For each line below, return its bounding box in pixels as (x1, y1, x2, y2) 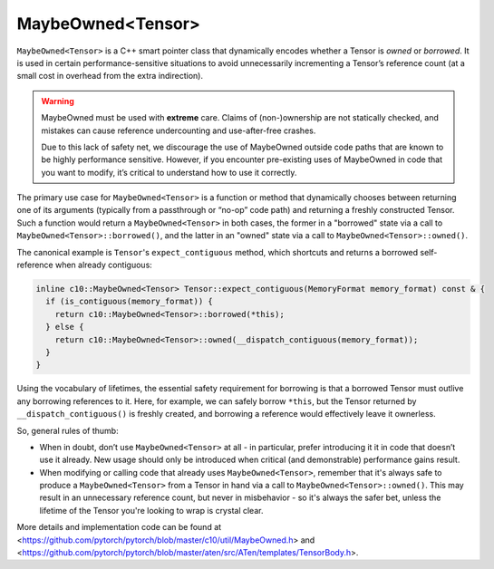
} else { (45, 322, 84, 333)
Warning (41, 95, 74, 106)
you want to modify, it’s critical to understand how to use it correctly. (41, 167, 297, 178)
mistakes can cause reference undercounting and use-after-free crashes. (41, 125, 316, 136)
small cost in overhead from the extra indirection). (16, 71, 204, 82)
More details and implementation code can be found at (16, 522, 222, 533)
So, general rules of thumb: (16, 425, 119, 436)
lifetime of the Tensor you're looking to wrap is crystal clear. (39, 505, 264, 516)
